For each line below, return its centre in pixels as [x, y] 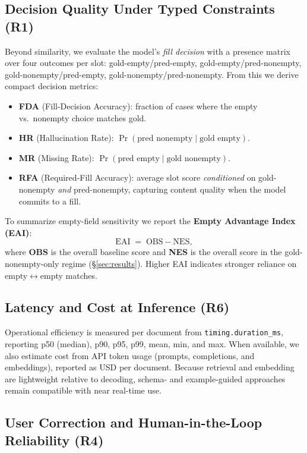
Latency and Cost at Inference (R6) [117, 307]
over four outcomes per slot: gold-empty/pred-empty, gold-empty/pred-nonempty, [153, 63]
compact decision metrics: [52, 86]
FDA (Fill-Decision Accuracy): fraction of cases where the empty [138, 106]
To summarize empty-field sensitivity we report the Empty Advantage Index [150, 221]
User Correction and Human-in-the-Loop [134, 422]
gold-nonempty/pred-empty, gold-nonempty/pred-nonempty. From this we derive [152, 74]
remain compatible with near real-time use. [83, 390]
